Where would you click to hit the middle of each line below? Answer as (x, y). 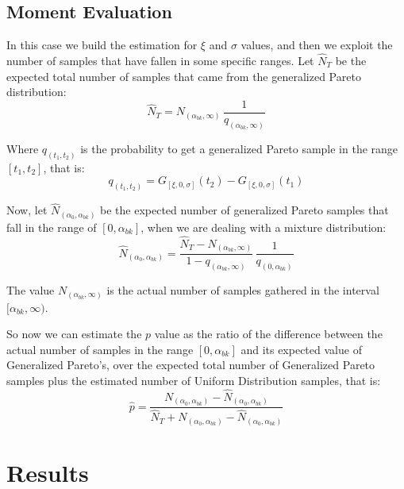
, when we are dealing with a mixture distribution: (264, 227)
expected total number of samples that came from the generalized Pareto (184, 76)
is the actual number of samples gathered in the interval (243, 289)
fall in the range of (52, 227)
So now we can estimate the (74, 334)
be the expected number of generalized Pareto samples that (244, 210)
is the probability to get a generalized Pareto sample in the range (239, 148)
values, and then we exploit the (317, 45)
